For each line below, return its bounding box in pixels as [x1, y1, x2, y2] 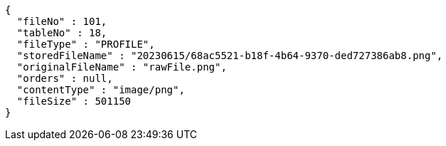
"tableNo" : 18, [16, 27, 107, 38]
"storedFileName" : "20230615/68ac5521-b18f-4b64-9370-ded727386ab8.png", [16, 50, 443, 61]
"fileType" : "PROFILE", [16, 38, 155, 50]
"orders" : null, [16, 73, 113, 84]
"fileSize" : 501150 [16, 95, 132, 107]
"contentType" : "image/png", [16, 84, 185, 95]
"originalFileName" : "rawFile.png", [16, 61, 227, 73]
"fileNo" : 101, [16, 16, 107, 27]
